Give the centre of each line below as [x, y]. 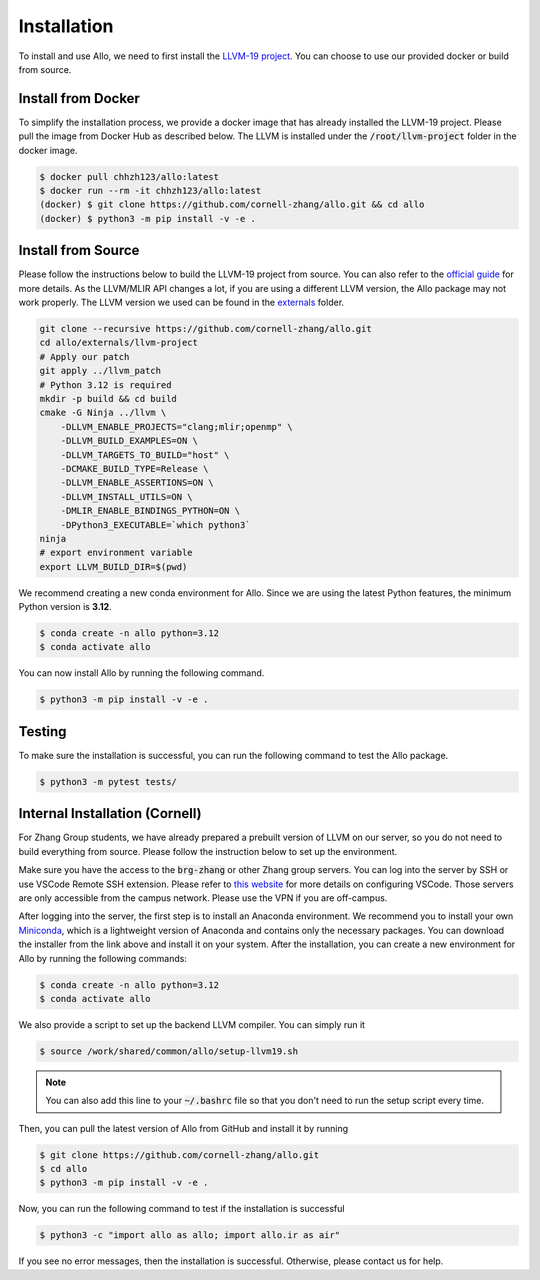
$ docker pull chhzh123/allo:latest [129, 176]
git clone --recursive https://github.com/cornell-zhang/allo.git [205, 329]
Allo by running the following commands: [102, 958]
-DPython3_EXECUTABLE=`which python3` [155, 524]
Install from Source [79, 250]
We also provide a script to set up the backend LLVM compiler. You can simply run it [191, 1024]
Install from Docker [79, 98]
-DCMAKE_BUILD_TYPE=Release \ [134, 468]
